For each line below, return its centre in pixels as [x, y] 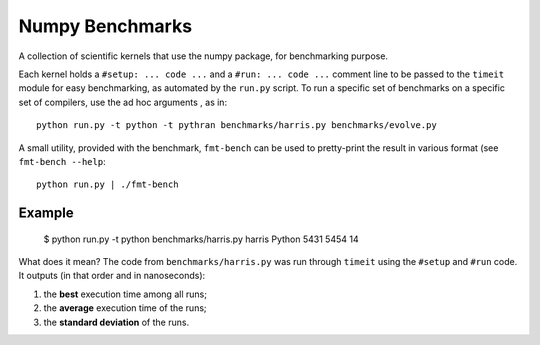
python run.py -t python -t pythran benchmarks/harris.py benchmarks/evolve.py [236, 125]
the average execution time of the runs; [125, 308]
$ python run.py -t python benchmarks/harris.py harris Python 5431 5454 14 [201, 239]
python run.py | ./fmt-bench [107, 184]
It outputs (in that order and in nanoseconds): [112, 276]
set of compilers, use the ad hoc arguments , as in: [123, 102]
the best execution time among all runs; [125, 294]
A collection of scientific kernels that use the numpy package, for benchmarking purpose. [203, 56]
